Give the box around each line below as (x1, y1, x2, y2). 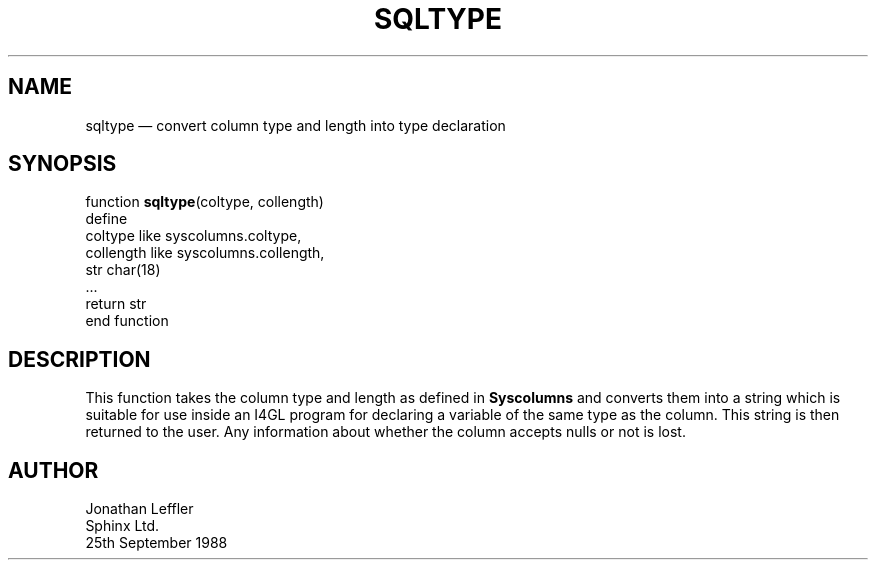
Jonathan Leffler (85, 500, 194, 518)
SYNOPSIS (8, 151, 117, 177)
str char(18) (85, 261, 161, 279)
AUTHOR (8, 457, 99, 483)
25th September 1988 (85, 534, 228, 552)
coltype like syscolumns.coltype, (85, 227, 302, 245)
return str (85, 295, 147, 313)
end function (85, 312, 169, 330)
